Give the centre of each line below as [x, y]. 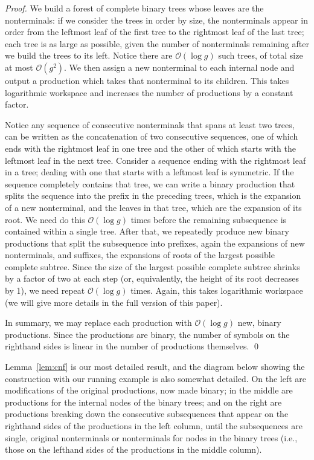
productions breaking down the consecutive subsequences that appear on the [147, 414]
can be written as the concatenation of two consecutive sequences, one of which [152, 136]
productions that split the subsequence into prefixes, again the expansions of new [155, 243]
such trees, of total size [261, 55]
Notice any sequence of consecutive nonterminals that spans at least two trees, [150, 124]
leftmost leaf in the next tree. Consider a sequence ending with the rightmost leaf [155, 160]
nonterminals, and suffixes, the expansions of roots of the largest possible [140, 255]
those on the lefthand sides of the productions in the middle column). [133, 449]
